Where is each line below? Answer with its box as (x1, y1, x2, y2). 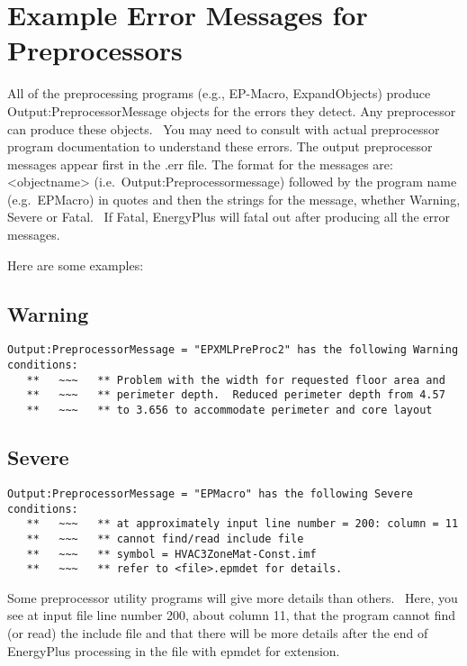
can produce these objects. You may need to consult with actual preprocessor (7, 119, 440, 138)
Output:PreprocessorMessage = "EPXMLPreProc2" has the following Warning (7, 343, 459, 357)
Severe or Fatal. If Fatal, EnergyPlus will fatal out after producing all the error (7, 207, 451, 226)
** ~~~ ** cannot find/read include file (26, 532, 304, 545)
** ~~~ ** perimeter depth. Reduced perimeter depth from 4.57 (26, 388, 445, 402)
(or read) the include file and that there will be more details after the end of (7, 624, 428, 643)
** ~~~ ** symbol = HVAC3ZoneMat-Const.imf (26, 547, 317, 561)
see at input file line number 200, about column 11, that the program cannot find (7, 606, 456, 625)
